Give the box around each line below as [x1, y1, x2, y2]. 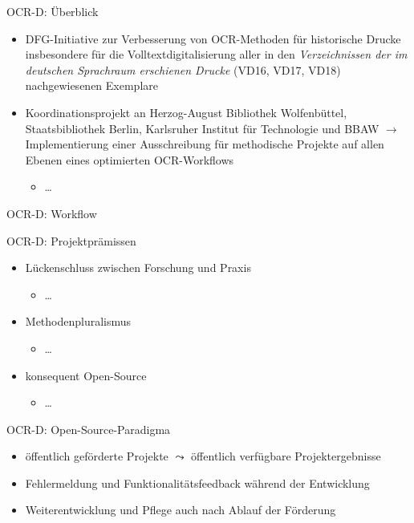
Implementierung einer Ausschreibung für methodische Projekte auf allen [25, 136, 384, 152]
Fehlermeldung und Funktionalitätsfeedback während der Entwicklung [25, 474, 370, 491]
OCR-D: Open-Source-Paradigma [6, 420, 171, 437]
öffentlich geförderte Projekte [25, 448, 168, 464]
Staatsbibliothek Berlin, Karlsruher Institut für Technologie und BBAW [25, 120, 379, 136]
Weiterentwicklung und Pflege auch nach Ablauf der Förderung [25, 501, 336, 518]
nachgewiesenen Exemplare [25, 77, 158, 94]
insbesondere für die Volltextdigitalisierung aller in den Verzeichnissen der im [25, 46, 408, 63]
